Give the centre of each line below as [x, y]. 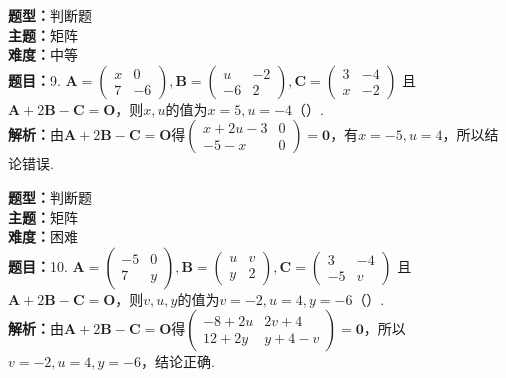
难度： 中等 [43, 54]
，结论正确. [177, 361]
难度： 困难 [43, 236]
